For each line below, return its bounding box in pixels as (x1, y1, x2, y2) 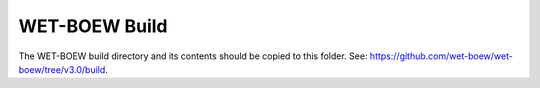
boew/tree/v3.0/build (18, 63, 106, 75)
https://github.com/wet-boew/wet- (369, 50, 514, 62)
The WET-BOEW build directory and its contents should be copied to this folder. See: (18, 50, 368, 62)
